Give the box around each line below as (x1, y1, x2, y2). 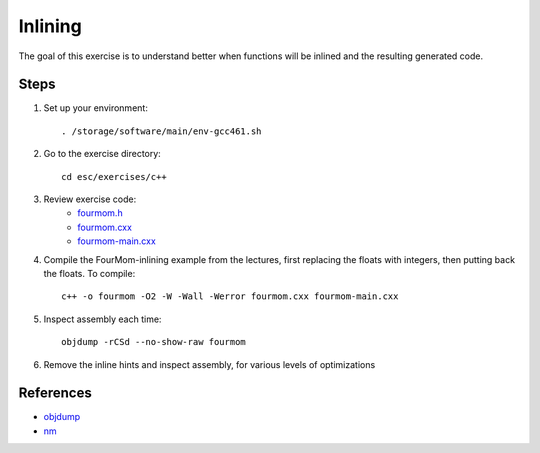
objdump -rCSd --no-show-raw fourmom (61, 336, 247, 348)
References (18, 385, 92, 402)
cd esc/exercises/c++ (61, 171, 167, 182)
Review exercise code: (43, 193, 137, 205)
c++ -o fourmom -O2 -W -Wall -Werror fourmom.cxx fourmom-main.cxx (61, 291, 399, 302)
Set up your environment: (43, 102, 149, 114)
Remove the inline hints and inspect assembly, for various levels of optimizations (43, 358, 376, 370)
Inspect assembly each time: (43, 313, 162, 325)
